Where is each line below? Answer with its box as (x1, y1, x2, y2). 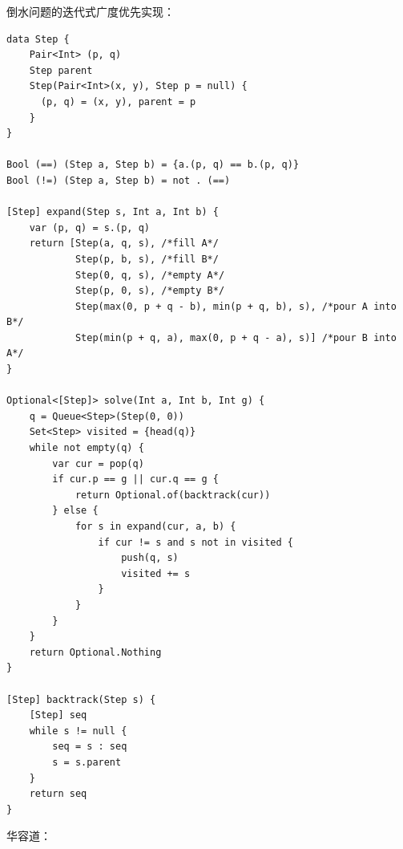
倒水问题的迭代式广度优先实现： (6, 3, 175, 19)
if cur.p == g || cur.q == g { (52, 473, 219, 485)
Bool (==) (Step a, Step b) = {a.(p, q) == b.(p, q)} (6, 159, 300, 171)
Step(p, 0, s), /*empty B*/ (75, 285, 225, 297)
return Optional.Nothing (29, 646, 162, 658)
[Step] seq (29, 709, 87, 721)
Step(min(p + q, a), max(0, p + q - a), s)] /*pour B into (75, 331, 397, 343)
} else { (52, 505, 99, 517)
